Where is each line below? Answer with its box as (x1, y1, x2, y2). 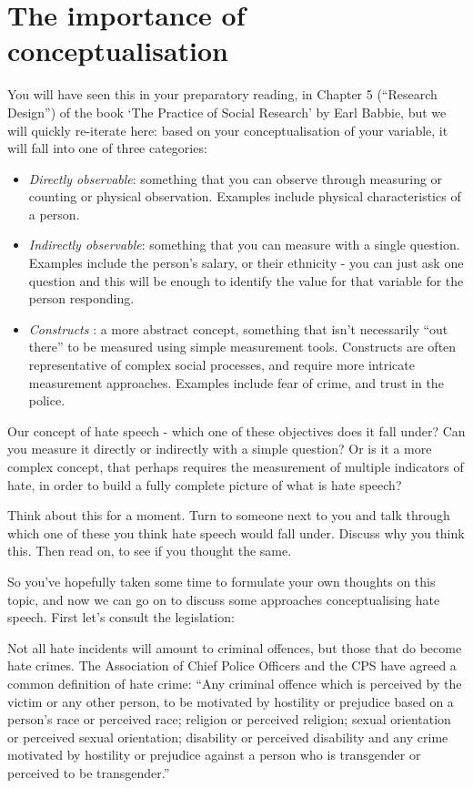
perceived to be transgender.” (7, 762, 170, 782)
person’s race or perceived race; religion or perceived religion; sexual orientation (7, 710, 451, 729)
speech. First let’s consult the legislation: (7, 608, 235, 627)
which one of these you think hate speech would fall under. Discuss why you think (7, 523, 465, 542)
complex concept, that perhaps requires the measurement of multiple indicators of (7, 457, 464, 476)
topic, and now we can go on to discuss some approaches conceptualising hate (7, 589, 440, 609)
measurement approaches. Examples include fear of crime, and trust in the (28, 373, 444, 392)
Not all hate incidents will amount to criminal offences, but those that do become (7, 638, 462, 657)
